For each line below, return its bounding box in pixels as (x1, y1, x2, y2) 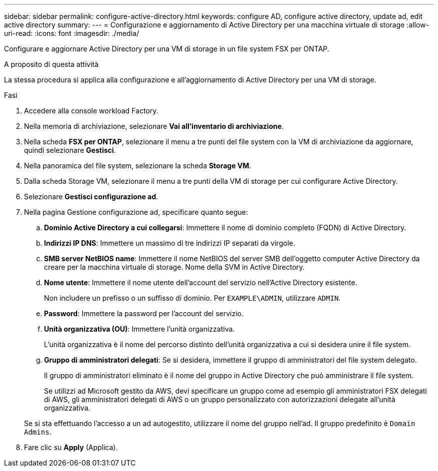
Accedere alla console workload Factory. (24, 106, 158, 115)
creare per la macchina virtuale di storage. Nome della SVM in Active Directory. (44, 263, 305, 271)
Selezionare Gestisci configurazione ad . (24, 192, 158, 201)
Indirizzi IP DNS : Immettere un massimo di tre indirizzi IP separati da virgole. (44, 239, 295, 247)
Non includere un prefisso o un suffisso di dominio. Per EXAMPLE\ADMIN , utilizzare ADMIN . (44, 294, 341, 302)
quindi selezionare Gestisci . (24, 146, 116, 154)
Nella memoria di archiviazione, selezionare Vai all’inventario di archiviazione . (24, 122, 284, 130)
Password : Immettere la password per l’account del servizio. (44, 309, 244, 318)
